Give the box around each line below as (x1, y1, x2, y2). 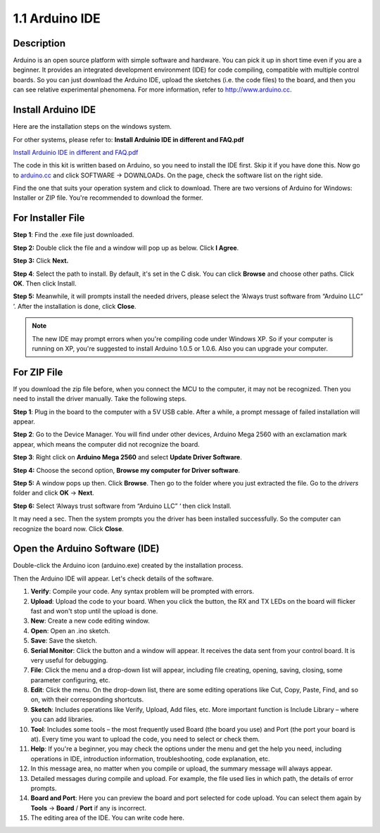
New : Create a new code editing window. (30, 616, 151, 625)
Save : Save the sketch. (30, 637, 98, 645)
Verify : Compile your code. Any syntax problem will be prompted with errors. (30, 587, 255, 596)
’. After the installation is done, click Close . (13, 302, 137, 310)
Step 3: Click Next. (13, 257, 69, 265)
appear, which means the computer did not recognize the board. (13, 440, 200, 448)
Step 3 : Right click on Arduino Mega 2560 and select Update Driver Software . (13, 453, 242, 462)
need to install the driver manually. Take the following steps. (13, 395, 187, 403)
